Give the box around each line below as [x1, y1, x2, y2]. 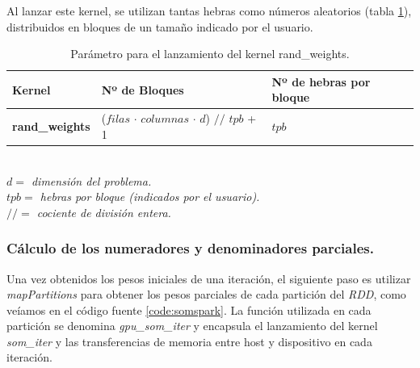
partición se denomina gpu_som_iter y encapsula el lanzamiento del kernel [6, 317, 378, 334]
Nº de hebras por [271, 73, 371, 90]
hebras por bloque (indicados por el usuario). [40, 188, 260, 205]
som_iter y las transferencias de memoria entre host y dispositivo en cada [6, 332, 372, 349]
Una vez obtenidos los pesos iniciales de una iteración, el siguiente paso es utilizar [6, 270, 411, 286]
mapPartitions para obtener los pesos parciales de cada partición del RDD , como [6, 286, 406, 303]
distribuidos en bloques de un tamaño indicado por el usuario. [6, 18, 313, 35]
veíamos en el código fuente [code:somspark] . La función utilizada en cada [6, 301, 372, 318]
